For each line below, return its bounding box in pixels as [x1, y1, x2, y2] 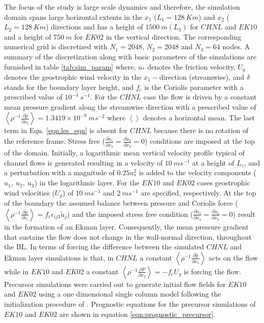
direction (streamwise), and [159, 72, 245, 82]
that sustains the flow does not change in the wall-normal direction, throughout [4, 231, 252, 242]
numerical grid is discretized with [4, 41, 108, 52]
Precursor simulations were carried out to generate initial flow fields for [4, 278, 226, 289]
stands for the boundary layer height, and [4, 81, 134, 92]
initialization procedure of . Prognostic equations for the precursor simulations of [4, 298, 256, 309]
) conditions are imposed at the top [145, 136, 255, 146]
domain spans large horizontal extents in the [4, 11, 143, 22]
